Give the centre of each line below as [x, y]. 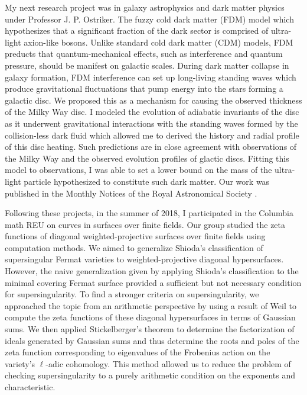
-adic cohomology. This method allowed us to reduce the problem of [168, 363]
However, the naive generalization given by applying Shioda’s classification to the [152, 271]
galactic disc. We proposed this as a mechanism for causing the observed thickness [153, 100]
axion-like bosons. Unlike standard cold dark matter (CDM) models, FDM [159, 42]
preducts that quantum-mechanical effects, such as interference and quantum [144, 54]
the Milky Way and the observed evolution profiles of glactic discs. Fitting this [147, 158]
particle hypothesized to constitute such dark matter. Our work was [147, 181]
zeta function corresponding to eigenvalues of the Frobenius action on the [138, 352]
